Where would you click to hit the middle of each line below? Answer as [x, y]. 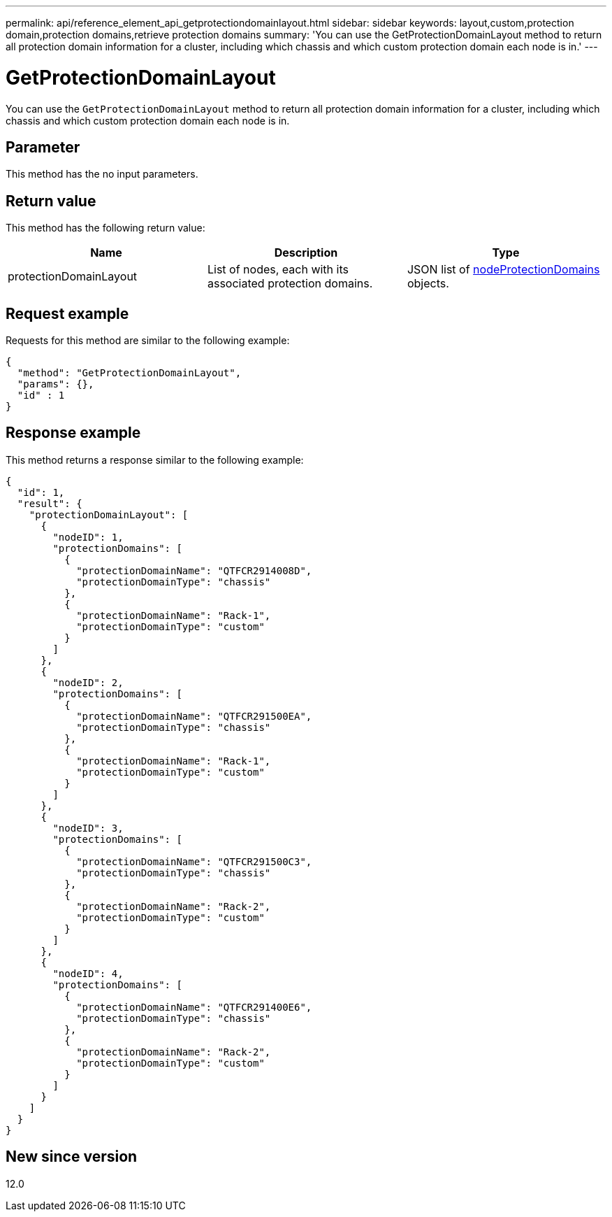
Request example [67, 313]
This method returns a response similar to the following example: [155, 460]
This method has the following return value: [105, 228]
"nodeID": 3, [88, 828]
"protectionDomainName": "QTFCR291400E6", [194, 1007]
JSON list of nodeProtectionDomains [503, 270]
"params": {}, [56, 384]
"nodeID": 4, [88, 973]
